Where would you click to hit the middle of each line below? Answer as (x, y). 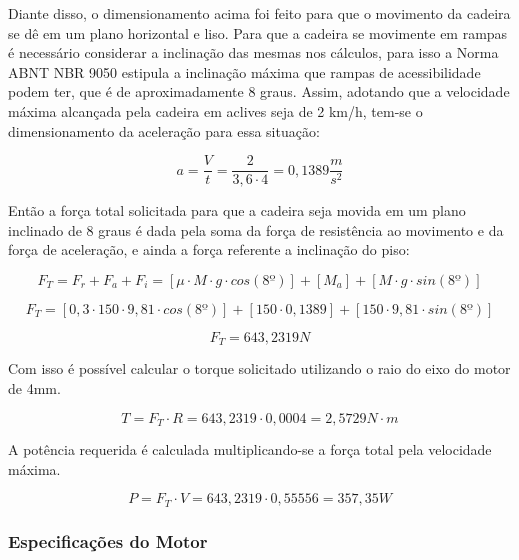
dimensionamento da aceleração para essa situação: (164, 130)
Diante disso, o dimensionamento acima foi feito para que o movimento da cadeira (259, 13)
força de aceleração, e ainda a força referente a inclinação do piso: (209, 249)
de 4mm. (34, 388)
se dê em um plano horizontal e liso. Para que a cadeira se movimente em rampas (258, 32)
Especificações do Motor (108, 540)
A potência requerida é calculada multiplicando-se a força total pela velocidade (250, 449)
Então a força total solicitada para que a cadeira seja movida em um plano (237, 210)
